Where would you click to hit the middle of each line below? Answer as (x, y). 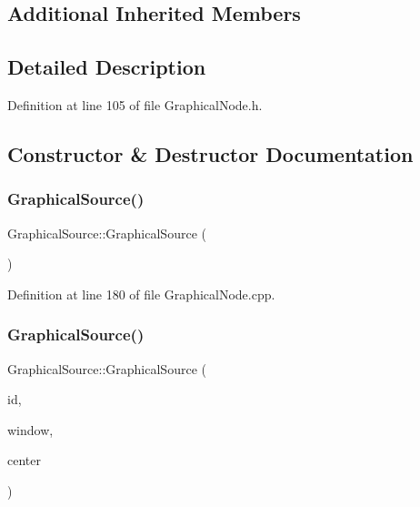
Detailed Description (107, 67)
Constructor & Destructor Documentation (210, 153)
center (24, 460)
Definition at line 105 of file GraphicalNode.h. (135, 104)
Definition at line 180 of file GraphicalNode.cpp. (141, 294)
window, (30, 429)
